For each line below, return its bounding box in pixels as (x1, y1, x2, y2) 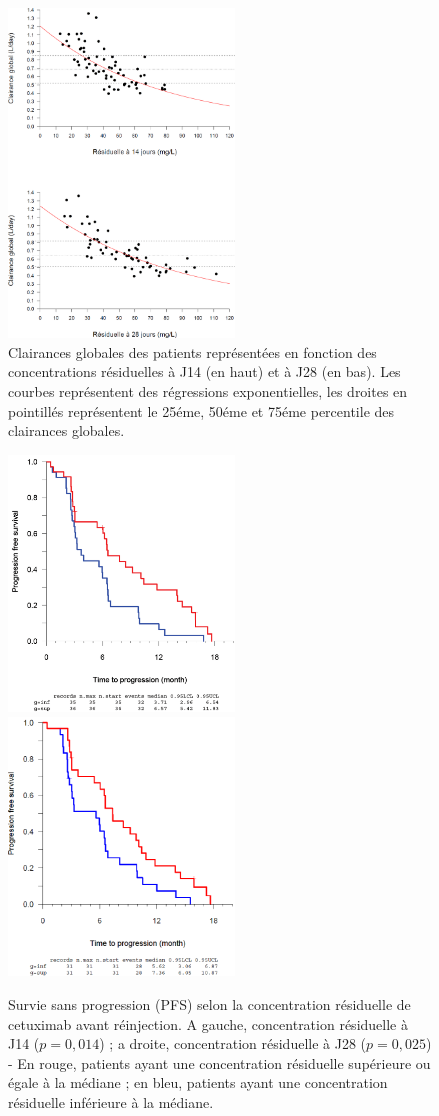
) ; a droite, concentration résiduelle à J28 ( (99, 1033, 367, 1054)
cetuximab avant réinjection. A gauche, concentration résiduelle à (8, 1013, 408, 1034)
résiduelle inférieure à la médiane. (8, 1091, 214, 1112)
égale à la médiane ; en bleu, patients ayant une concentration (8, 1072, 388, 1093)
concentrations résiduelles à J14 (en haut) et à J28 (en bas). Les (8, 361, 401, 382)
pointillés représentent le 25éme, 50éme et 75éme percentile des (8, 400, 395, 421)
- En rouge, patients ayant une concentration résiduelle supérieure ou (8, 1052, 431, 1073)
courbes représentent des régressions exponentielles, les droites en (8, 381, 408, 402)
